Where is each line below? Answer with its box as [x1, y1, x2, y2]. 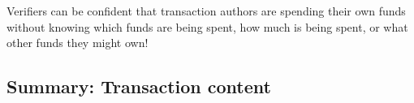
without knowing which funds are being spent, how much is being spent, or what [6, 18, 408, 35]
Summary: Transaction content [6, 74, 271, 99]
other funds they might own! [6, 34, 149, 51]
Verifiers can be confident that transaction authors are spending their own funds [6, 2, 406, 19]
